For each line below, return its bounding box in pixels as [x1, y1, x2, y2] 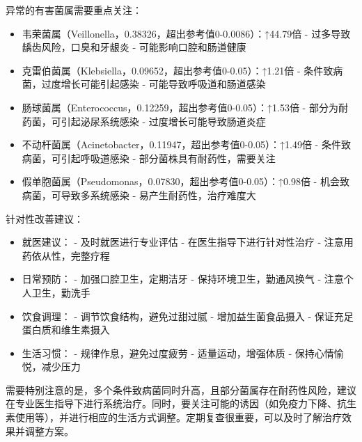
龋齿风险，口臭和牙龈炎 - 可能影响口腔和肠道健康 [22, 40, 246, 54]
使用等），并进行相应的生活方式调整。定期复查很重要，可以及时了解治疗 [15, 410, 342, 425]
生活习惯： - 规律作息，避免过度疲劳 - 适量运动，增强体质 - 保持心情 [22, 345, 334, 360]
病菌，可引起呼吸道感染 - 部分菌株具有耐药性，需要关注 [22, 150, 276, 165]
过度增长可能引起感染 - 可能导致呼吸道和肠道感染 [41, 77, 266, 91]
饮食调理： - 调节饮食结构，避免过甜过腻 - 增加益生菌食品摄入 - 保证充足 [22, 308, 354, 323]
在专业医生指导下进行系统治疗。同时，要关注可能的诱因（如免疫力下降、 [6, 396, 337, 411]
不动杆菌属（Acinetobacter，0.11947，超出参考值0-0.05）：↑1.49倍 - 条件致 [22, 137, 351, 152]
